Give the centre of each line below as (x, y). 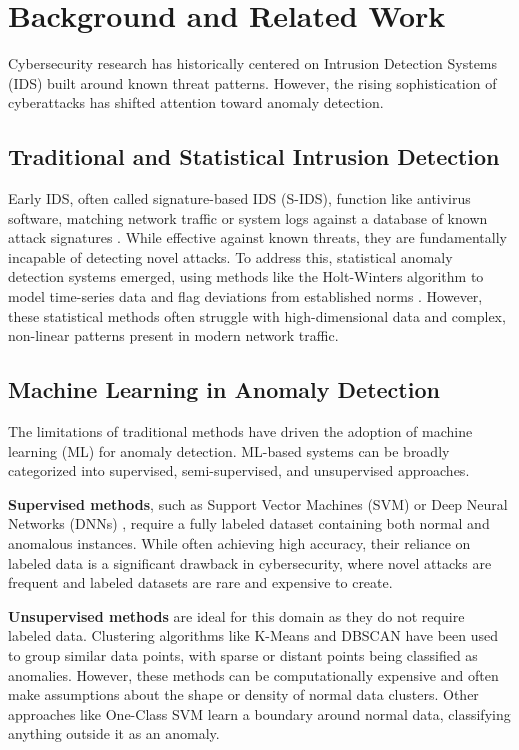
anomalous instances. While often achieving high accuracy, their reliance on (239, 543)
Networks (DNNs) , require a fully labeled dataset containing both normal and (249, 523)
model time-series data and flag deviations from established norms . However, (245, 296)
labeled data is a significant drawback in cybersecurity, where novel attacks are (250, 562)
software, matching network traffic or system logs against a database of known (248, 217)
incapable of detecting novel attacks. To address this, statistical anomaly (230, 256)
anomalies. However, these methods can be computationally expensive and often (253, 674)
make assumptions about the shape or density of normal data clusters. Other (243, 694)
